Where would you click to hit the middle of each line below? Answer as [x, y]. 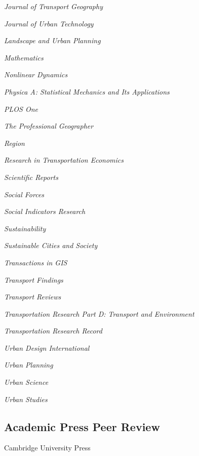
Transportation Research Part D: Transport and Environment [99, 313]
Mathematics [24, 57]
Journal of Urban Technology [49, 23]
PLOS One [21, 109]
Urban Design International [47, 347]
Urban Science [26, 382]
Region [14, 143]
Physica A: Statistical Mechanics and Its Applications [87, 91]
